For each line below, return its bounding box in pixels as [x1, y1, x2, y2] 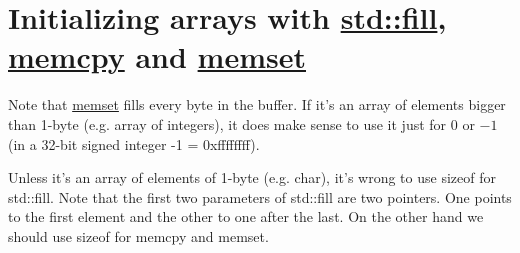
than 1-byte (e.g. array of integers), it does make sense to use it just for [8, 113, 447, 134]
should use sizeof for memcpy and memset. [8, 225, 269, 246]
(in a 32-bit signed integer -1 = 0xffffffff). [8, 133, 260, 154]
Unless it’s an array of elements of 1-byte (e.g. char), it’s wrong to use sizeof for [8, 167, 496, 188]
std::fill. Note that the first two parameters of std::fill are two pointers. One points [8, 186, 512, 207]
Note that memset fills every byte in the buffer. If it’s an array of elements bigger [8, 94, 506, 115]
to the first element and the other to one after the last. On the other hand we [8, 206, 484, 227]
